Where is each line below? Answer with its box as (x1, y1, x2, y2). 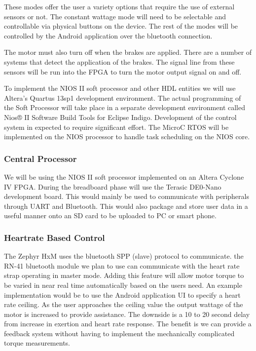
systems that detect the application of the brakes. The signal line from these (4, 56, 235, 67)
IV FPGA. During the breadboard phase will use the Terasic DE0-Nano (4, 181, 221, 192)
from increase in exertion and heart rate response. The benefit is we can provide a (4, 318, 252, 329)
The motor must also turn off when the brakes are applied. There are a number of (4, 47, 252, 57)
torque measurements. (4, 338, 70, 348)
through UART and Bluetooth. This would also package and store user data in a (4, 200, 248, 211)
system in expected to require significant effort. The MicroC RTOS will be (4, 121, 229, 132)
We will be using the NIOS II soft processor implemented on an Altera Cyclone (4, 171, 244, 182)
